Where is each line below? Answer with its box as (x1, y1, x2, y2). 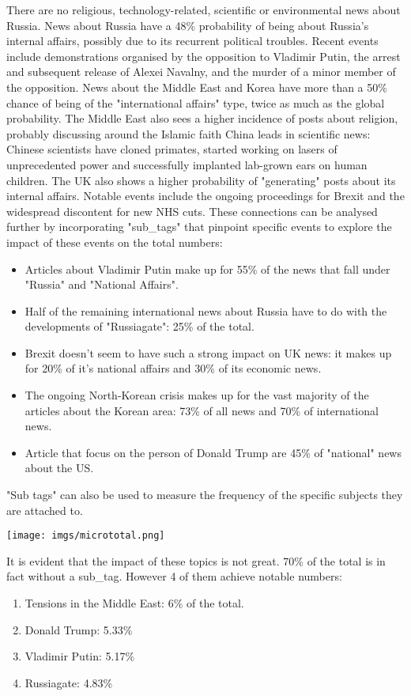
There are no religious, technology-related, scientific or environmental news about (6, 2, 401, 17)
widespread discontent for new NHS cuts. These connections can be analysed (6, 202, 378, 219)
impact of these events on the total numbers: (6, 233, 223, 250)
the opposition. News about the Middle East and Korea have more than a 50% (6, 78, 387, 95)
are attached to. (6, 501, 83, 518)
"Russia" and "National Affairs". (25, 276, 179, 293)
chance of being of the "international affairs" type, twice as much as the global (6, 94, 385, 111)
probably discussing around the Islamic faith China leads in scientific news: (6, 125, 371, 142)
